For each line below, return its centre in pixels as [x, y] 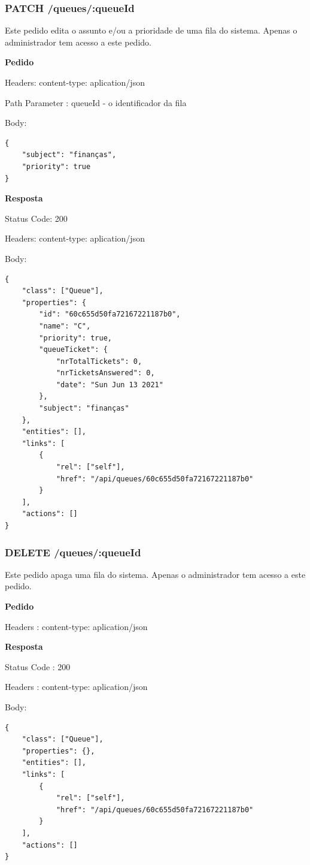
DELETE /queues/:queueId [73, 552]
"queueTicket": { [73, 350]
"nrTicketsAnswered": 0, [105, 373]
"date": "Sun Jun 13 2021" [110, 385]
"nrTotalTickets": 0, [99, 361]
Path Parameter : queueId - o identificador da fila [96, 102]
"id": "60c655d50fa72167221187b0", [110, 314]
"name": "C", [65, 326]
